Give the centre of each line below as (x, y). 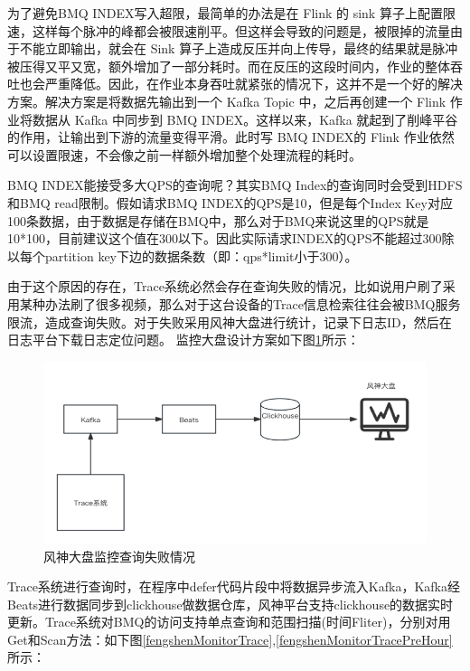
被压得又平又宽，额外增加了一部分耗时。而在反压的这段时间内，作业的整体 (229, 66)
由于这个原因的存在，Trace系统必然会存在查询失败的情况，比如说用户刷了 (225, 286)
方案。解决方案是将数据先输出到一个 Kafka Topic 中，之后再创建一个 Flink (227, 101)
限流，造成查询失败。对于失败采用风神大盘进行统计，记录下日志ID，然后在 (230, 321)
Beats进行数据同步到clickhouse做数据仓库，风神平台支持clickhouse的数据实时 (230, 604)
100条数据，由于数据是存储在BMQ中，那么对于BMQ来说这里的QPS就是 (218, 220)
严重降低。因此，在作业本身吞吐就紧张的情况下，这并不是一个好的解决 (254, 84)
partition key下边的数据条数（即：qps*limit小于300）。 (201, 255)
